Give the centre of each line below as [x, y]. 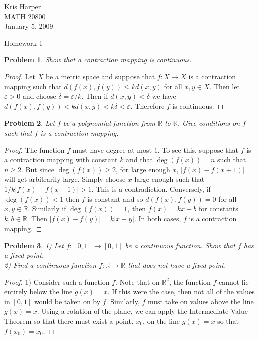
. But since [38, 169]
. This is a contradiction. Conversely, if [151, 189]
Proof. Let [20, 76]
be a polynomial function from [109, 123]
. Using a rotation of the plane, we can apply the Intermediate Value [142, 311]
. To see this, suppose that [198, 149]
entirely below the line [38, 292]
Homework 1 [23, 42]
